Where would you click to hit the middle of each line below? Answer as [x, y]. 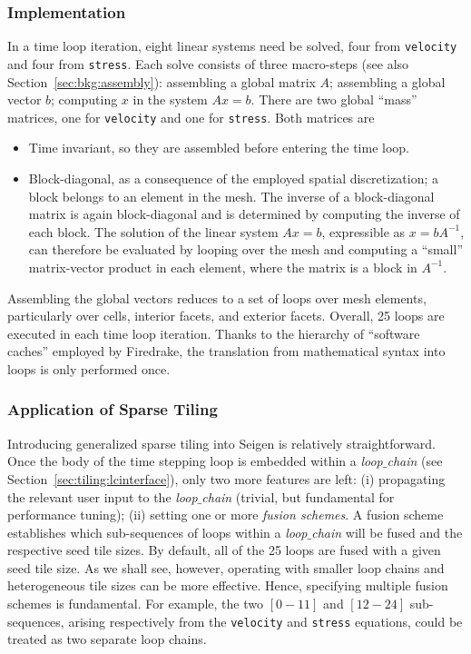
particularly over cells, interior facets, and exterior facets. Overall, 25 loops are [226, 316]
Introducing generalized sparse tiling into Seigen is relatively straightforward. [221, 443]
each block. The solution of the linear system [153, 231]
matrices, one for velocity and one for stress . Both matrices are [191, 117]
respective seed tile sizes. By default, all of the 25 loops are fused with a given [224, 550]
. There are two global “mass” [334, 99]
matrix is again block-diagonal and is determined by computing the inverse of [244, 214]
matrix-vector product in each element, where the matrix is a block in [223, 267]
